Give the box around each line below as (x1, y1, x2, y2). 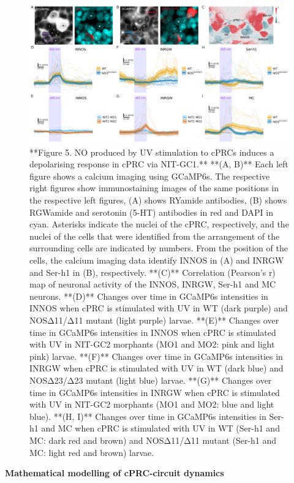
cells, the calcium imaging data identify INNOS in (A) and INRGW (29, 254, 284, 267)
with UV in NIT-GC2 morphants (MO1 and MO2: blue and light (29, 398, 274, 411)
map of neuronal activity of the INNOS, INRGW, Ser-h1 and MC (29, 278, 276, 291)
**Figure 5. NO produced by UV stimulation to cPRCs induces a (29, 145, 274, 158)
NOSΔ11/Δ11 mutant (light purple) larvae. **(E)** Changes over (29, 313, 279, 326)
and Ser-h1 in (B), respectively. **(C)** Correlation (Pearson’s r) (29, 265, 276, 278)
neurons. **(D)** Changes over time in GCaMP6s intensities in (29, 289, 268, 302)
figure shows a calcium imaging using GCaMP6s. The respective (29, 169, 270, 182)
